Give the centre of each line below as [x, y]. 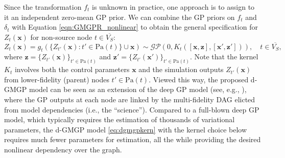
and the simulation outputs [181, 69]
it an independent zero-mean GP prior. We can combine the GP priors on [120, 17]
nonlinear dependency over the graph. [63, 149]
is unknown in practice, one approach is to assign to [173, 7]
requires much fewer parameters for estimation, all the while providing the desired [133, 139]
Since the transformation [43, 7]
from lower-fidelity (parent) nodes [57, 79]
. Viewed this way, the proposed [199, 79]
